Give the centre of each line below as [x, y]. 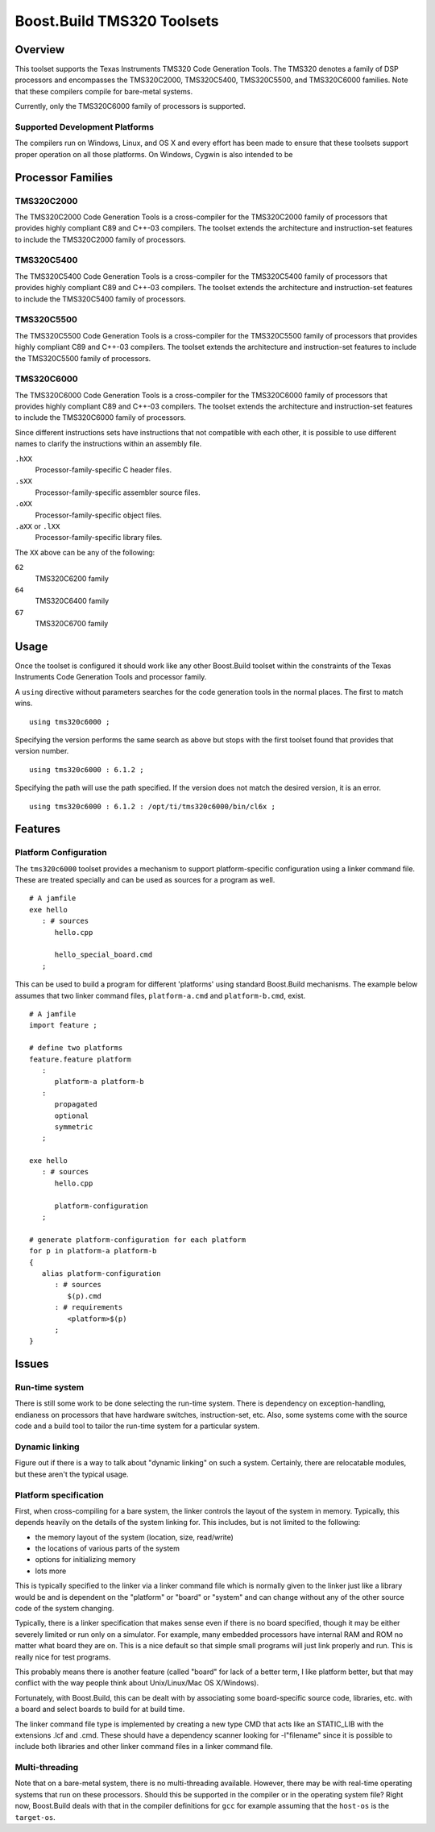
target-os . [35, 1817]
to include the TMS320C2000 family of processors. [100, 239]
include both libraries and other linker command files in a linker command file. [144, 1747]
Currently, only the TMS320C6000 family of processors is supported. [130, 106]
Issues [32, 1364]
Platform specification [60, 1495]
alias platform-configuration [101, 1273]
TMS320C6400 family [72, 601]
